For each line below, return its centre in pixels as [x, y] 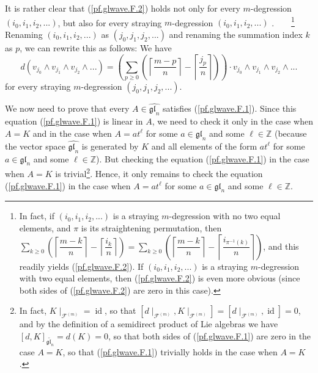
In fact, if [37, 216]
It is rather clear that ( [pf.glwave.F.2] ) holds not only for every [123, 8]
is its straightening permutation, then [151, 228]
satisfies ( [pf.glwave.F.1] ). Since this [229, 108]
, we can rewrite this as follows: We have [96, 47]
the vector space [35, 146]
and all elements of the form [204, 146]
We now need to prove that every [67, 108]
